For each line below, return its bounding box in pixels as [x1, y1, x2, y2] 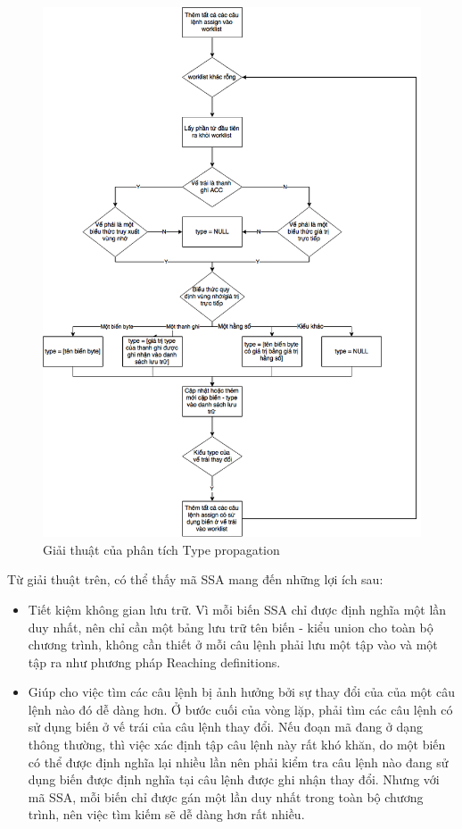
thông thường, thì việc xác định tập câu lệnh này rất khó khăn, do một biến [28, 735, 446, 754]
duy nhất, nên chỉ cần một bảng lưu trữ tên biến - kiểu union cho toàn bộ [28, 617, 433, 636]
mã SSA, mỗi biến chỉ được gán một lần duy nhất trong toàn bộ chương [28, 787, 424, 806]
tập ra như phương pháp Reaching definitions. [28, 652, 281, 671]
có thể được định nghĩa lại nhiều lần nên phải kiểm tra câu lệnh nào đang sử [28, 752, 449, 771]
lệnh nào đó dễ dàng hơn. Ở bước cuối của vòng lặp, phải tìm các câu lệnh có [28, 699, 453, 718]
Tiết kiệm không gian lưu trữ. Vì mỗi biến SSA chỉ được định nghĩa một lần [28, 599, 447, 618]
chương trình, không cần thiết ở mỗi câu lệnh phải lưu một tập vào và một [28, 635, 438, 654]
